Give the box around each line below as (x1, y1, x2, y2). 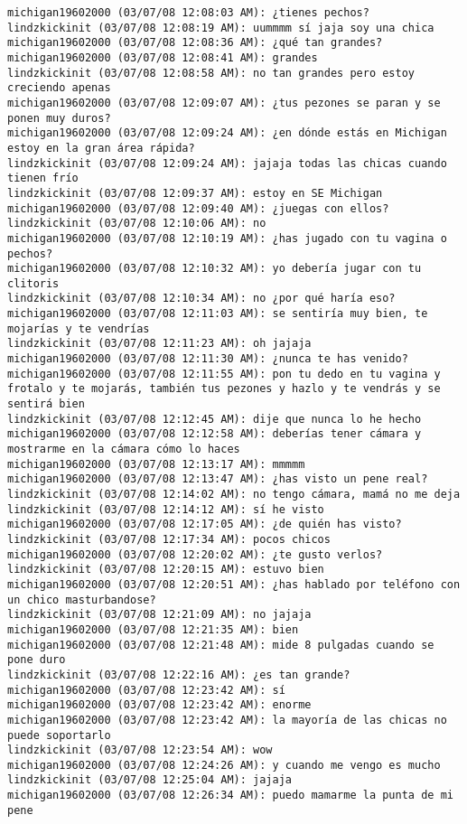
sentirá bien (7, 398, 85, 411)
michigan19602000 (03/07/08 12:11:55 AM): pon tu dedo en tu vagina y (7, 367, 441, 380)
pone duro (7, 653, 66, 667)
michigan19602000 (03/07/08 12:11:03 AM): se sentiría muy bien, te (7, 307, 428, 321)
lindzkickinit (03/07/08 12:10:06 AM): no (7, 217, 266, 230)
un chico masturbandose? (7, 593, 156, 606)
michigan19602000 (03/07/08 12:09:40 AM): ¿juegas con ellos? (7, 201, 389, 215)
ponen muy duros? (7, 111, 111, 125)
